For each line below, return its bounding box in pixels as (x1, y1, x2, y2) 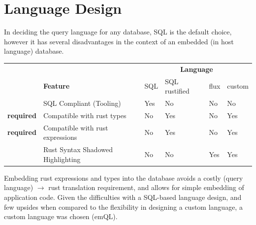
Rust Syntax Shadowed (43, 144, 113, 155)
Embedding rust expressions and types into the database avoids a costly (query (4, 172, 243, 183)
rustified (164, 86, 190, 96)
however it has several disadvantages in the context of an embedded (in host (4, 36, 234, 46)
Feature (43, 81, 70, 91)
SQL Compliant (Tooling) (43, 97, 121, 108)
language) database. (4, 46, 64, 56)
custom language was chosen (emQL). (4, 211, 118, 222)
